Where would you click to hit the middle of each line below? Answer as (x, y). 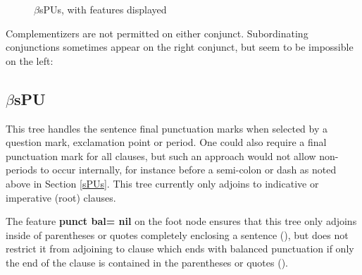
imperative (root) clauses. (61, 197)
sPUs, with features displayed (103, 9)
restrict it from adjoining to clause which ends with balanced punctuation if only (180, 249)
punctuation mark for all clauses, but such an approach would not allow (161, 155)
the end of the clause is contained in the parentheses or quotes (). (147, 262)
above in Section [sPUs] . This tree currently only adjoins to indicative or (162, 183)
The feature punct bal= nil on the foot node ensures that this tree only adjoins (181, 221)
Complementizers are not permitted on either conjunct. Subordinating (157, 33)
